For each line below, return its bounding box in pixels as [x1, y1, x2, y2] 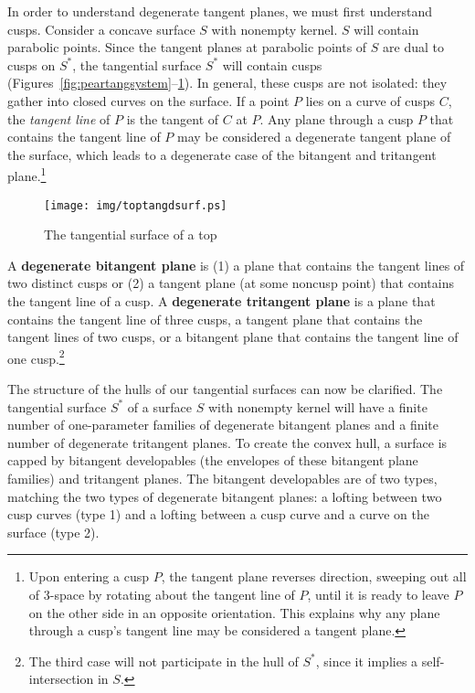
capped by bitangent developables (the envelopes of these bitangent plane [7, 451, 418, 470]
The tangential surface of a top [44, 225, 217, 244]
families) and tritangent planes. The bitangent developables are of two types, [7, 469, 438, 488]
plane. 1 [7, 164, 47, 185]
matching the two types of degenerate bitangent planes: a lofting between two [7, 486, 442, 506]
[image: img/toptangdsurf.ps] [44, 198, 227, 212]
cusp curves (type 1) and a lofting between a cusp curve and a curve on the [7, 505, 429, 524]
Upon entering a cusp [28, 567, 149, 586]
